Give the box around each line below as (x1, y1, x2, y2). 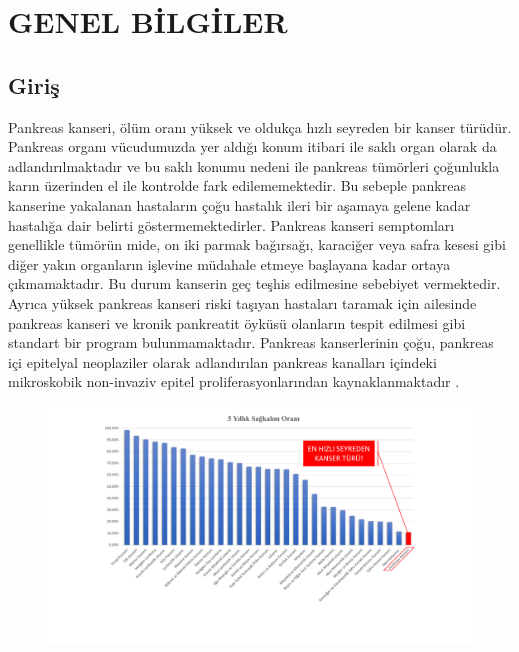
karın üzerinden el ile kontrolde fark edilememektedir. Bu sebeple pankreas (8, 175, 466, 196)
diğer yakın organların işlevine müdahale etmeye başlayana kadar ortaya (8, 253, 451, 274)
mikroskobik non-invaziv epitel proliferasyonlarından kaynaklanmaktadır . (8, 371, 460, 392)
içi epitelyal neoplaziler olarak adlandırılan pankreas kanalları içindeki (8, 351, 437, 372)
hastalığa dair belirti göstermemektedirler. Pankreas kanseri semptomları (8, 214, 455, 235)
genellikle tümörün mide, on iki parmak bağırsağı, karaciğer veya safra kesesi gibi (8, 234, 506, 255)
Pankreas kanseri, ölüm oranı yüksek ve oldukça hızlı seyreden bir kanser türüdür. (8, 116, 512, 137)
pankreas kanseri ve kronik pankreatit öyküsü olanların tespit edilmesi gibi (8, 312, 466, 333)
